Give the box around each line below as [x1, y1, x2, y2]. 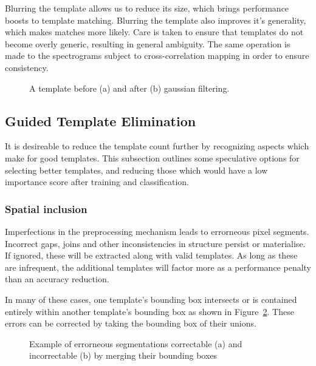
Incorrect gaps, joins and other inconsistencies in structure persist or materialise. [5, 237, 306, 249]
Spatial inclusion [5, 201, 88, 216]
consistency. [5, 61, 49, 73]
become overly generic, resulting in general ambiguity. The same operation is [5, 37, 290, 50]
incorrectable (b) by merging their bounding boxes [29, 349, 218, 362]
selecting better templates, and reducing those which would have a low [5, 163, 268, 176]
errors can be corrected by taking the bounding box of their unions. [5, 317, 256, 330]
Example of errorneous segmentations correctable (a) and [29, 337, 242, 350]
